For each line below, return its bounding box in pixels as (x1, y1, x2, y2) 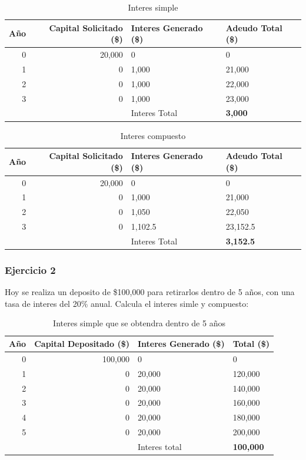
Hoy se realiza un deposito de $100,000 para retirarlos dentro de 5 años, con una (5, 286, 295, 298)
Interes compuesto (120, 129, 186, 141)
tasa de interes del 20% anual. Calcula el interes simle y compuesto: (5, 297, 249, 309)
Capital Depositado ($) (34, 337, 129, 349)
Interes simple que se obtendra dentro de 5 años (53, 317, 225, 329)
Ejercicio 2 (5, 262, 56, 277)
